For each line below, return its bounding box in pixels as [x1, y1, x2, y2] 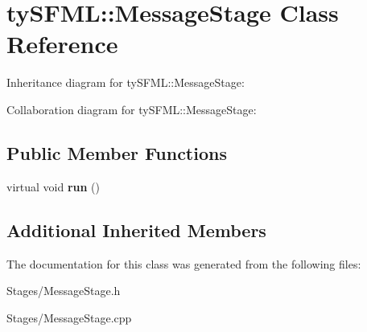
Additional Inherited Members [6, 217, 266, 242]
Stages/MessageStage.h [6, 282, 121, 299]
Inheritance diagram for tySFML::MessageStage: [6, 74, 245, 91]
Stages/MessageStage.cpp [6, 309, 132, 326]
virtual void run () [6, 178, 100, 195]
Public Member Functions [6, 140, 227, 165]
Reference [6, 27, 118, 60]
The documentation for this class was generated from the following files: [6, 255, 361, 272]
